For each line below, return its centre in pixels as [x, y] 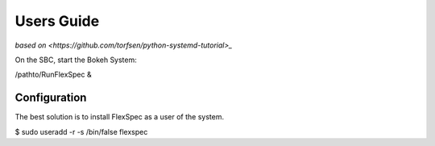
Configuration [51, 98]
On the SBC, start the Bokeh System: [76, 60]
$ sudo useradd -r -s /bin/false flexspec [81, 131]
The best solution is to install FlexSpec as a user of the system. [120, 117]
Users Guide [57, 21]
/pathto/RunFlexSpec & [53, 75]
